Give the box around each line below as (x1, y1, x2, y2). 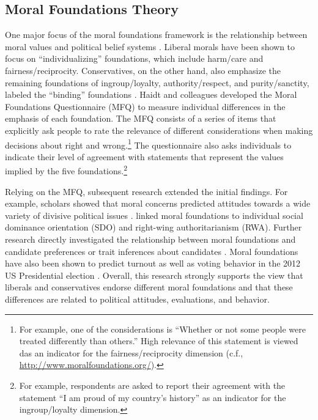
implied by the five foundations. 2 (5, 163, 128, 177)
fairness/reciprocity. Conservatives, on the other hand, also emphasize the (5, 64, 281, 76)
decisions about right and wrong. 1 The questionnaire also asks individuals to (5, 136, 292, 151)
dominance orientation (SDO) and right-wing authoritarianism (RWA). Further (5, 221, 302, 234)
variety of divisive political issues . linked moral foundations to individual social (5, 208, 303, 221)
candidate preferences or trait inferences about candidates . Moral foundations (5, 245, 298, 257)
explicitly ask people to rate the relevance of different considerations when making (5, 123, 313, 136)
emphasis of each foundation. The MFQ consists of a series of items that (5, 112, 276, 125)
